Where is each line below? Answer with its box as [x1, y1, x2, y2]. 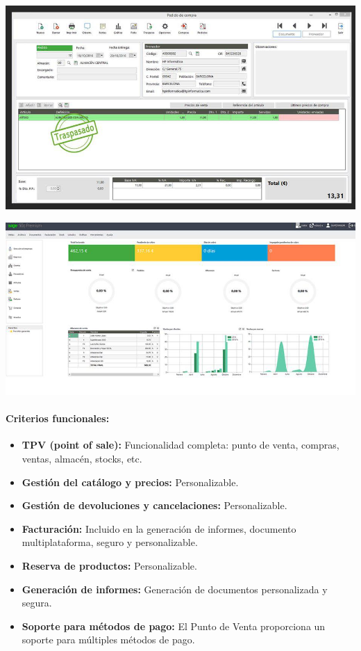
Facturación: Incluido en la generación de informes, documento [22, 521, 296, 536]
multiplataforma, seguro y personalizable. [22, 535, 198, 549]
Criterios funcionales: [6, 411, 110, 426]
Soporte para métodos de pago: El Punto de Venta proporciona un [22, 618, 326, 633]
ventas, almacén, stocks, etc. [22, 451, 142, 466]
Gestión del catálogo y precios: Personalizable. [22, 474, 239, 489]
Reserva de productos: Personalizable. [22, 558, 197, 572]
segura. [22, 595, 52, 610]
